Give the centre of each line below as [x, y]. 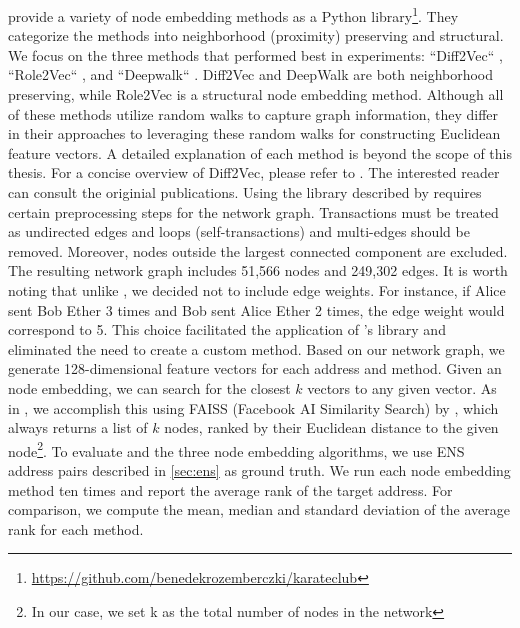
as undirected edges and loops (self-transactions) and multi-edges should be [239, 231]
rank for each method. [76, 528]
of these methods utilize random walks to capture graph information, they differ [253, 113]
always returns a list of [78, 427]
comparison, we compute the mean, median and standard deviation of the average [259, 509]
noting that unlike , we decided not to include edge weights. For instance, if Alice [257, 289]
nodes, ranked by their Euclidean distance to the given [331, 427]
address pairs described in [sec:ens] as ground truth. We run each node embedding [259, 469]
